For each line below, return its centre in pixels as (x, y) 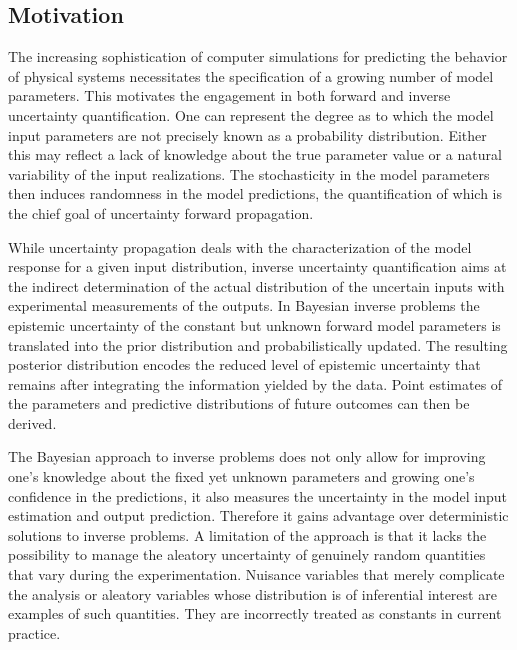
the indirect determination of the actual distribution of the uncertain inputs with (256, 285)
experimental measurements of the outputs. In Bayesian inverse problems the (244, 305)
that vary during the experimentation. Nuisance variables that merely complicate (256, 574)
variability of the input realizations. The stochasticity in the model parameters (249, 173)
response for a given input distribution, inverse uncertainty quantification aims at (257, 266)
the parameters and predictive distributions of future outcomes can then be (239, 403)
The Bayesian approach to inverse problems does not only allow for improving (247, 456)
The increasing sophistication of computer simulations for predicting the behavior (258, 56)
